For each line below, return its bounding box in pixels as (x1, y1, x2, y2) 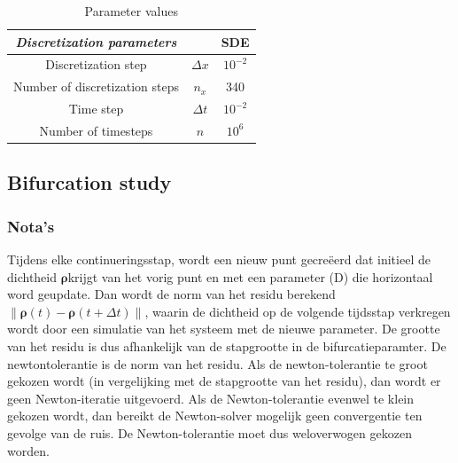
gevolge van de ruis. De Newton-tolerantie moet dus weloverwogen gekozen (7, 424, 412, 442)
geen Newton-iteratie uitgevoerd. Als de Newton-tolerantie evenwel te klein (7, 388, 415, 407)
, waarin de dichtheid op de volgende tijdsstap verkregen (144, 302, 451, 320)
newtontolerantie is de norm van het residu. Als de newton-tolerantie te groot (7, 354, 428, 373)
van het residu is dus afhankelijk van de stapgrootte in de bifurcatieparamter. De (7, 337, 446, 356)
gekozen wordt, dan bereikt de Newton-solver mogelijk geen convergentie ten (7, 406, 423, 425)
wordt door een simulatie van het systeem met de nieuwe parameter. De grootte (7, 319, 440, 338)
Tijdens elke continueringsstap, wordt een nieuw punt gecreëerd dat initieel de (7, 250, 431, 269)
